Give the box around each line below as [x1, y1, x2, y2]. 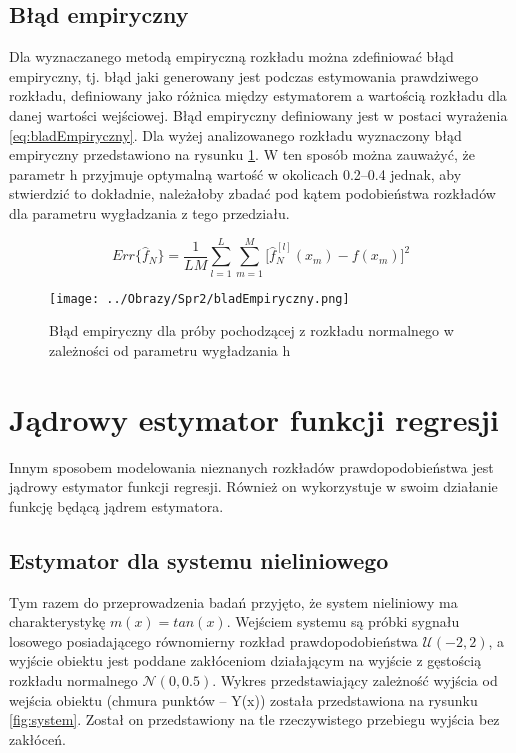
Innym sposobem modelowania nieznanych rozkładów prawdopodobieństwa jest [9, 456, 494, 477]
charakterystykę [9, 611, 106, 632]
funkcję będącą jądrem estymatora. [9, 495, 224, 516]
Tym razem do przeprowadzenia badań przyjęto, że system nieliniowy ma [9, 591, 458, 612]
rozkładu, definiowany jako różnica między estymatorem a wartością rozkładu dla [9, 85, 507, 106]
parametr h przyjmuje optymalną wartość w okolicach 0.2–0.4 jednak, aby [9, 163, 462, 184]
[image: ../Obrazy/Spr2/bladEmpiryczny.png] [49, 291, 350, 306]
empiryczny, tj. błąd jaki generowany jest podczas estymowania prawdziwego [9, 65, 479, 86]
